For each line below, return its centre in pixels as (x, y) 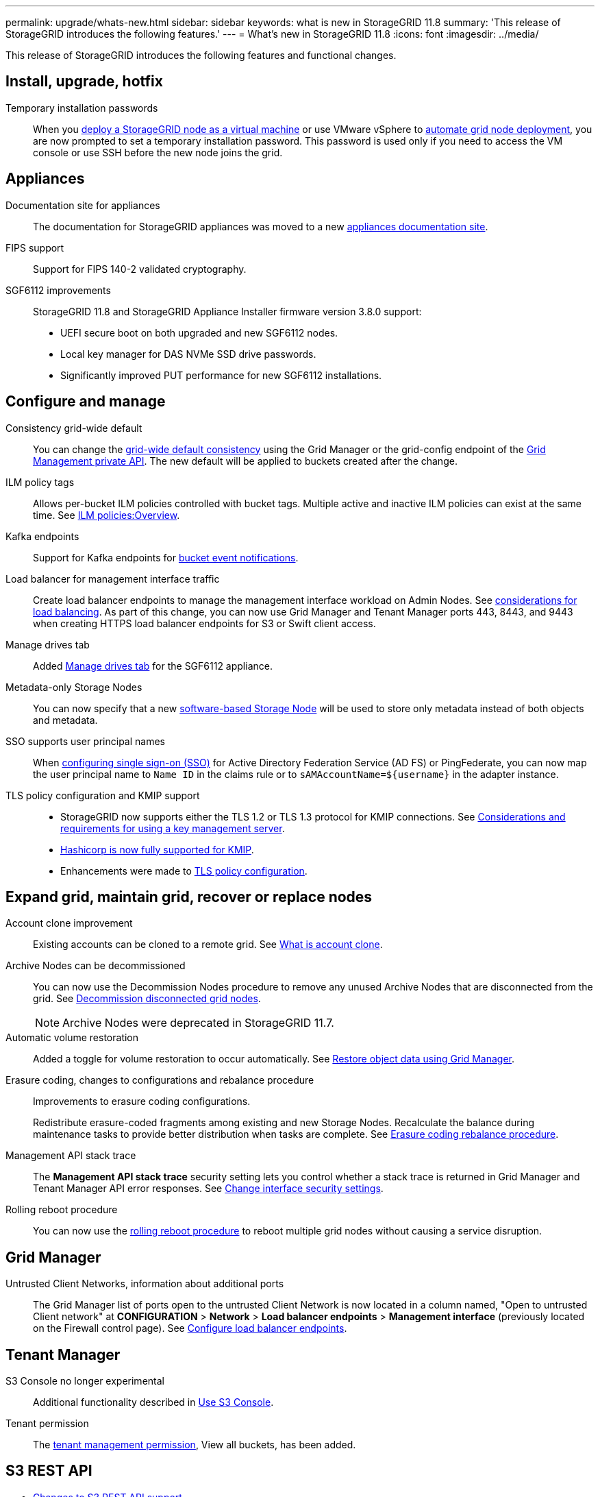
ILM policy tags (40, 482)
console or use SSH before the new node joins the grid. (158, 152)
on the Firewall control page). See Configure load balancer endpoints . (190, 1328)
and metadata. (65, 720)
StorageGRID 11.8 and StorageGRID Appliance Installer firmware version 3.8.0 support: (227, 311)
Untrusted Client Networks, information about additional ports (145, 1284)
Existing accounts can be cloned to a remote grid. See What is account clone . (208, 945)
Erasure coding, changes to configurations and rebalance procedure (160, 1080)
